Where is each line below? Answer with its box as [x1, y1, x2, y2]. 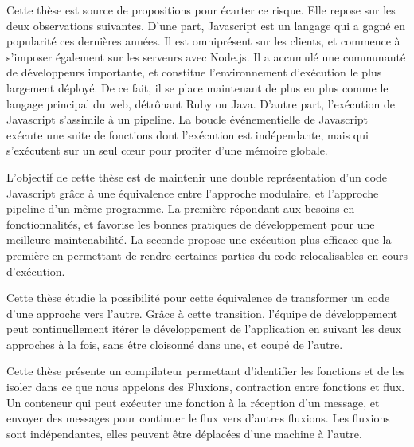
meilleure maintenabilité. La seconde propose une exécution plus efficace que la [6, 231, 392, 248]
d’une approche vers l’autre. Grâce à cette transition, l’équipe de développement [6, 304, 398, 321]
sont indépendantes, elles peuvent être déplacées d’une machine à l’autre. [6, 425, 362, 441]
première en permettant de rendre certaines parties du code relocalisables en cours [6, 246, 408, 263]
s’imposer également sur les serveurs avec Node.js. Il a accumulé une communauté [6, 48, 406, 65]
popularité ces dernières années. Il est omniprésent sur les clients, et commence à [6, 33, 400, 49]
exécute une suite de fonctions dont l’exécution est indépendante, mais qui [6, 126, 369, 143]
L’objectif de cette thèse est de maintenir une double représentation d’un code [6, 168, 388, 185]
